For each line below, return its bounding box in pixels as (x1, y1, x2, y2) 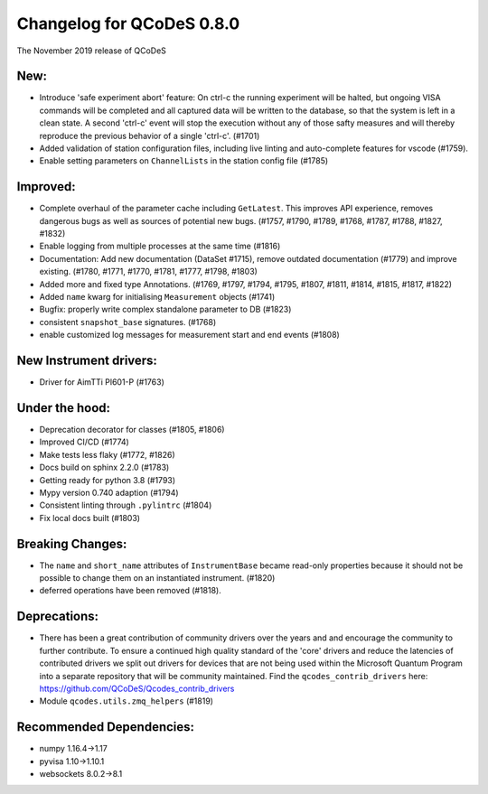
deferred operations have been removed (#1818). (39, 585, 221, 596)
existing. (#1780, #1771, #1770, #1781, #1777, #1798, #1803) (39, 266, 258, 277)
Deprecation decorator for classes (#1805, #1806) (39, 425, 225, 435)
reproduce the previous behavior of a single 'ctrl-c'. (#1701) (39, 130, 260, 141)
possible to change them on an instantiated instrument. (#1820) (39, 573, 276, 584)
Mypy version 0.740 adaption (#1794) (39, 487, 180, 498)
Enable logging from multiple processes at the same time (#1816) (39, 240, 281, 252)
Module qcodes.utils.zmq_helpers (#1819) (39, 696, 214, 706)
